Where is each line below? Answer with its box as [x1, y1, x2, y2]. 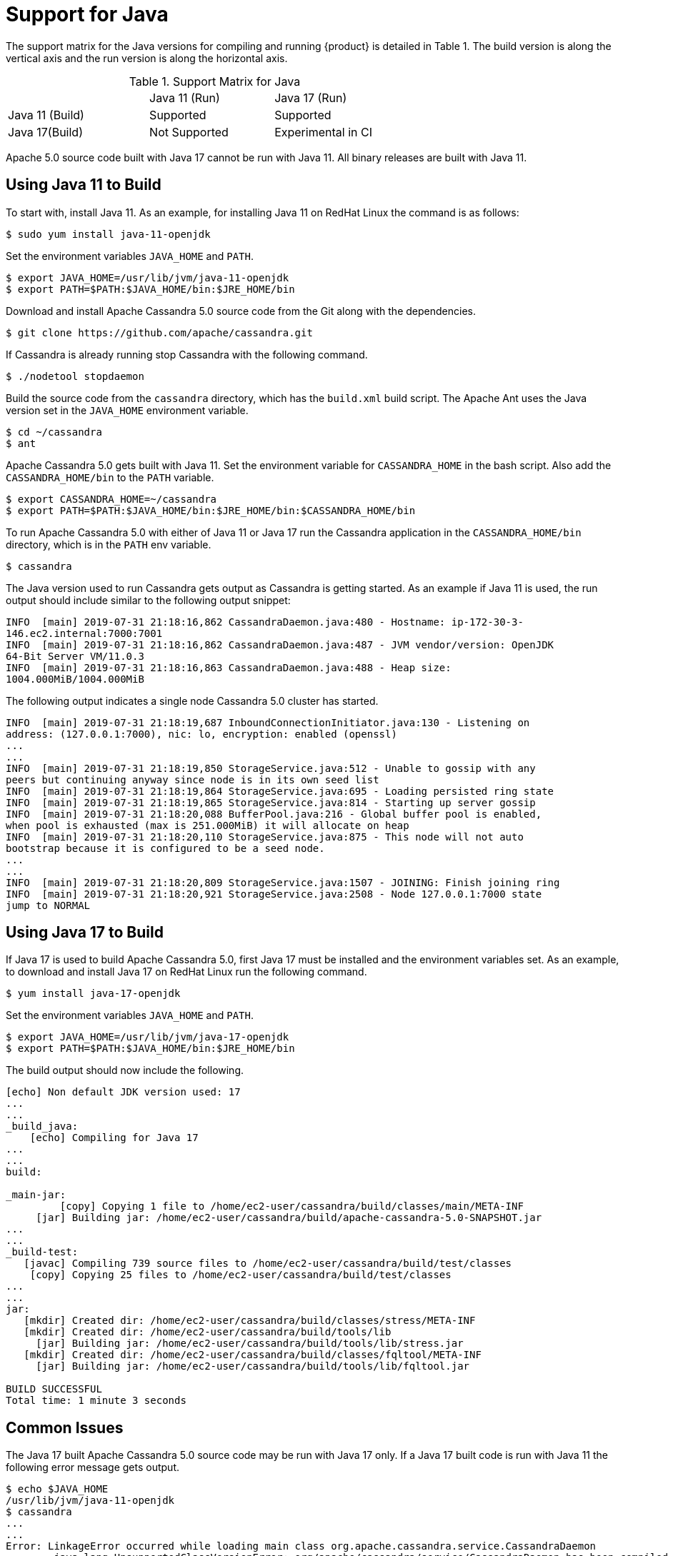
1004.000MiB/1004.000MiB [6, 673, 144, 685]
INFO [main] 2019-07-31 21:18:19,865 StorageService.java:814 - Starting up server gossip [6, 796, 536, 808]
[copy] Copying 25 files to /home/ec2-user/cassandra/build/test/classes [29, 1269, 452, 1281]
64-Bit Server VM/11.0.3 [6, 650, 144, 662]
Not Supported [149, 124, 229, 139]
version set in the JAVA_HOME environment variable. [6, 403, 249, 416]
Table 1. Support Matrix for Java [129, 74, 301, 89]
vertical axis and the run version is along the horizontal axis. [6, 51, 288, 64]
